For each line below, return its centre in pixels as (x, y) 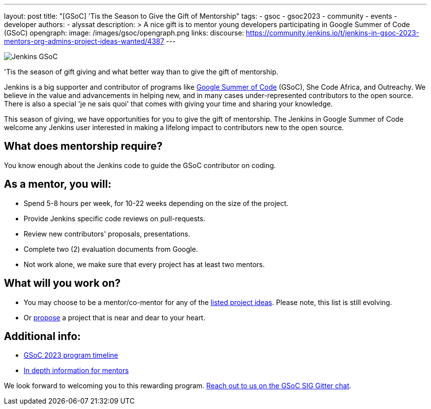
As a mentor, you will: (58, 184)
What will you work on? (62, 283)
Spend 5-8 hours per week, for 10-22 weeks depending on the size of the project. (156, 203)
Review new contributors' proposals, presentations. (107, 234)
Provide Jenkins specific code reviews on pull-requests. (115, 218)
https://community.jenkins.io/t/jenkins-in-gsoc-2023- (332, 33)
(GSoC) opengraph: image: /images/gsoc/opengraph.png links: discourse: (124, 33)
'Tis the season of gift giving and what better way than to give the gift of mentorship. (141, 72)
